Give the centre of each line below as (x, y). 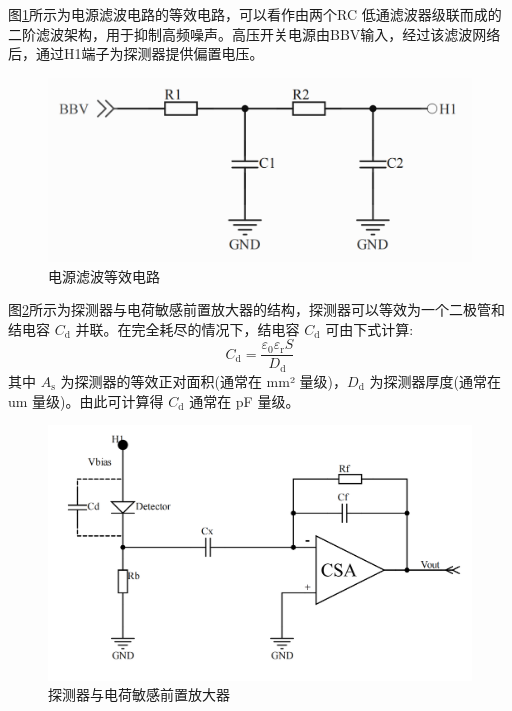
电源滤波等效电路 (104, 275)
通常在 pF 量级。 (244, 400)
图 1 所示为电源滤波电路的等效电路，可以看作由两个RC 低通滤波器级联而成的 (255, 14)
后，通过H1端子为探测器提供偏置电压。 (136, 53)
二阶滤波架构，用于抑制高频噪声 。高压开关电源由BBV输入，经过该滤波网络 (254, 33)
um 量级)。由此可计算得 (86, 400)
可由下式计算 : (369, 328)
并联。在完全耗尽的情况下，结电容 (187, 328)
